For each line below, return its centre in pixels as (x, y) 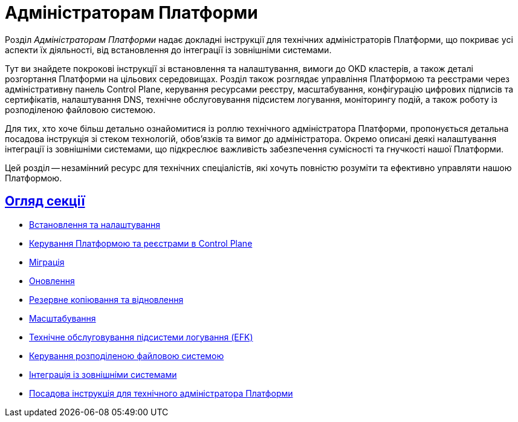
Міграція (47, 262)
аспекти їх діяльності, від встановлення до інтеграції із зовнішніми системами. (168, 50)
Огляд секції (45, 201)
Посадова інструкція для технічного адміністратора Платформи (161, 393)
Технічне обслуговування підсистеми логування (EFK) (141, 337)
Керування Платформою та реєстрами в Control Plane (141, 243)
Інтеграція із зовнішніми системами (103, 374)
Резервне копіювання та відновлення (106, 299)
